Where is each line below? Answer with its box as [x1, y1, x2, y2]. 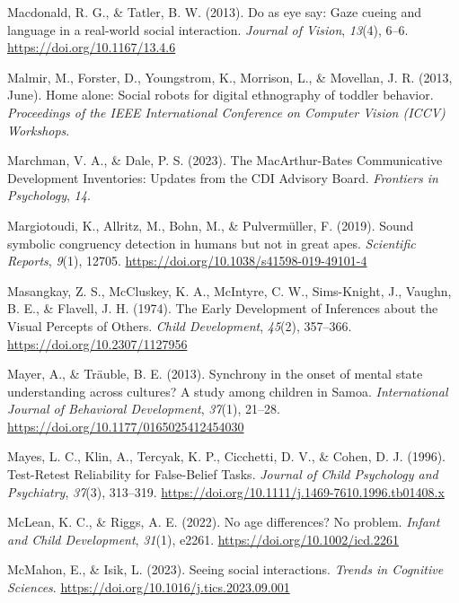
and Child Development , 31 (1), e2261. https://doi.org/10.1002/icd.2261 [7, 529, 399, 548]
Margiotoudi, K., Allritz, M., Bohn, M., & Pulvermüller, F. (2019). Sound [7, 215, 414, 234]
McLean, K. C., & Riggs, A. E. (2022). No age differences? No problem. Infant [7, 512, 440, 531]
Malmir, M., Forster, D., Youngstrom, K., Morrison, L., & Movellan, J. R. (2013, [7, 67, 453, 86]
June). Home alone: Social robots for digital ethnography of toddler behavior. [7, 85, 434, 104]
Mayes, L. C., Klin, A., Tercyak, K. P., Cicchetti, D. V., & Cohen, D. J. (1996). [7, 447, 446, 466]
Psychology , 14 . [7, 186, 91, 205]
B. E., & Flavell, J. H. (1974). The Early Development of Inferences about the [7, 299, 438, 318]
